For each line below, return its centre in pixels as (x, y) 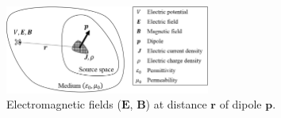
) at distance (176, 104)
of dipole (241, 104)
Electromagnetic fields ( (64, 104)
